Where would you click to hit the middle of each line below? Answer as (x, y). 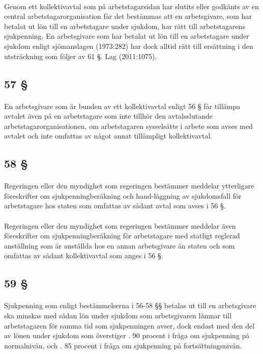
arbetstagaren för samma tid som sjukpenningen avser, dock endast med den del (129, 325)
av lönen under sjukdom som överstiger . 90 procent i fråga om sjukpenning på (127, 335)
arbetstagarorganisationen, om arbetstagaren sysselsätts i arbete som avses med (128, 126)
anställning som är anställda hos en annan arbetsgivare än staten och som (120, 245)
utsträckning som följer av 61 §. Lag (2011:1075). (81, 56)
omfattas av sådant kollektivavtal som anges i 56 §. (84, 255)
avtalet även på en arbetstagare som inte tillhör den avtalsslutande (108, 116)
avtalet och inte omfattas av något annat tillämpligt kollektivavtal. (108, 136)
